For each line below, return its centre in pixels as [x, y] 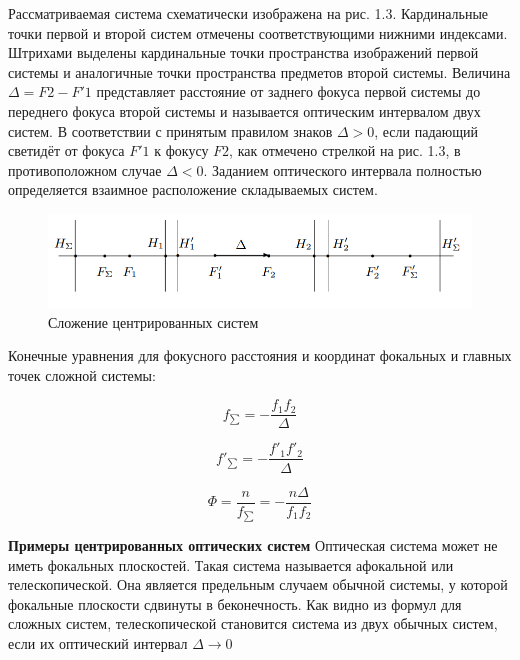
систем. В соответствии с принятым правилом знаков [170, 130]
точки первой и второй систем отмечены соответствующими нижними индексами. [258, 32]
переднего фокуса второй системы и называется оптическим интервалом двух [244, 110]
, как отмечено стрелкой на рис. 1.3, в [345, 150]
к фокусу [181, 150]
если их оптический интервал [98, 643]
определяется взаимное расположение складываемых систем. [193, 189]
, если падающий [426, 130]
